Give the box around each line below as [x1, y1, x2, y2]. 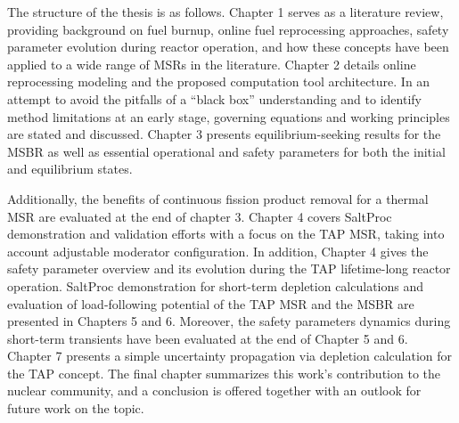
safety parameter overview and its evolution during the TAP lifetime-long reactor [7, 259, 451, 278]
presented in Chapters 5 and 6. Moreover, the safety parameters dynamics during [7, 312, 451, 330]
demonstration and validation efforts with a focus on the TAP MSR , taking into [7, 224, 445, 243]
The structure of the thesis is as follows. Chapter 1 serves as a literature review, [7, 3, 444, 20]
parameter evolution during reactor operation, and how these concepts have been [7, 37, 449, 56]
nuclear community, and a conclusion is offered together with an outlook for [7, 381, 422, 400]
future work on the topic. [7, 399, 144, 418]
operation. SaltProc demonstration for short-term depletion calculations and [7, 276, 423, 295]
